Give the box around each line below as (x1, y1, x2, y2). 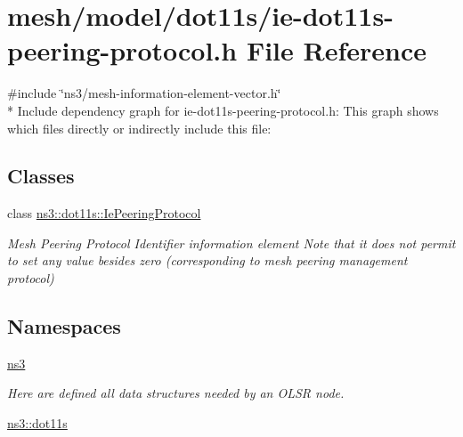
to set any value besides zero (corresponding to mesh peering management (7, 251, 408, 270)
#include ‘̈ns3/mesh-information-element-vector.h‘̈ (7, 84, 281, 102)
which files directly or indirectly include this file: (7, 118, 272, 137)
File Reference (246, 32, 426, 69)
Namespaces (7, 312, 121, 340)
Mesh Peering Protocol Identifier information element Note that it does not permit (7, 233, 456, 252)
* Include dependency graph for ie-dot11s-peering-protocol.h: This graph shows (7, 101, 439, 119)
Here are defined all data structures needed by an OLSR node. (7, 384, 345, 402)
